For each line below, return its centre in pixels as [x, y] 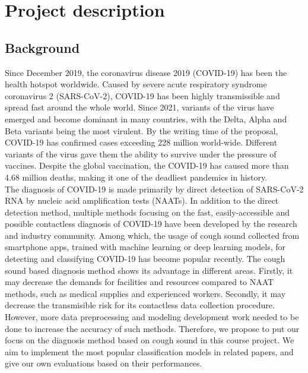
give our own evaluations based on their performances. [104, 363]
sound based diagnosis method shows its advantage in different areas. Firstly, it [149, 270]
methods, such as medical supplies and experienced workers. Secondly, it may [145, 293]
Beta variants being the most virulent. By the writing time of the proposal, [142, 130]
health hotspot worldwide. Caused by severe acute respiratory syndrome [136, 84]
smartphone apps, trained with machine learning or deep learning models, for [145, 247]
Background [42, 47]
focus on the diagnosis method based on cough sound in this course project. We [150, 340]
